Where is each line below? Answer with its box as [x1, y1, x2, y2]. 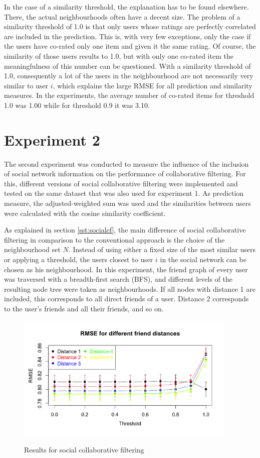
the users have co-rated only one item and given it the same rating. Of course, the [4, 41, 256, 51]
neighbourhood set [4, 244, 61, 255]
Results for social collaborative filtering [24, 444, 144, 455]
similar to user [4, 80, 49, 90]
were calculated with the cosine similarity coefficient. [4, 207, 166, 218]
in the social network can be [160, 254, 246, 264]
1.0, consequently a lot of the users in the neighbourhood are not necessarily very [4, 70, 253, 81]
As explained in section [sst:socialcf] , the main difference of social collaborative [4, 224, 246, 235]
